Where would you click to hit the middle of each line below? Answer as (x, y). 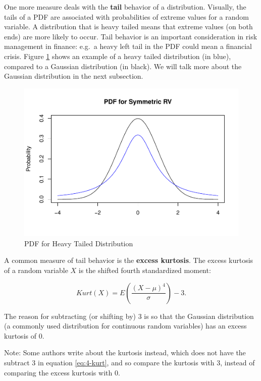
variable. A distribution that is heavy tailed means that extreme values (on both (128, 26)
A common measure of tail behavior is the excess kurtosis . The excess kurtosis (129, 260)
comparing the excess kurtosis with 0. (62, 372)
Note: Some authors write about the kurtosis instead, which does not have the (125, 352)
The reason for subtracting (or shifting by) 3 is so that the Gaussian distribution (129, 316)
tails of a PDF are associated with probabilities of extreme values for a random (126, 16)
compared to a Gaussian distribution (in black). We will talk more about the (123, 66)
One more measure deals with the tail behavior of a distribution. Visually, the (125, 7)
